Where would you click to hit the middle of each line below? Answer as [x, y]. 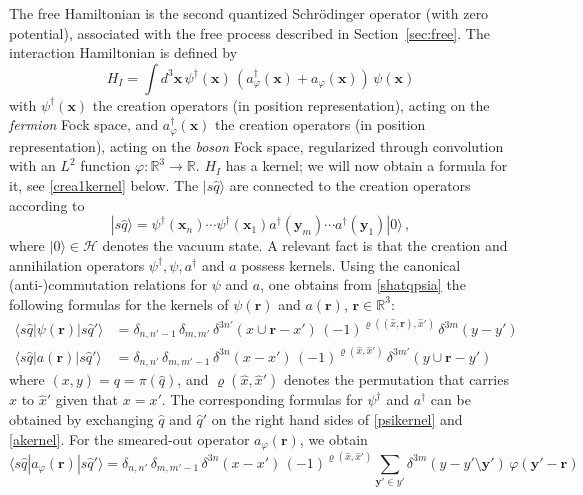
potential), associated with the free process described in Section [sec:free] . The [249, 32]
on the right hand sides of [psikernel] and [337, 419]
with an [32, 165]
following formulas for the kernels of [119, 303]
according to [47, 204]
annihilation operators [77, 264]
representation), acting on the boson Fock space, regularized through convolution [256, 145]
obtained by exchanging [81, 419]
